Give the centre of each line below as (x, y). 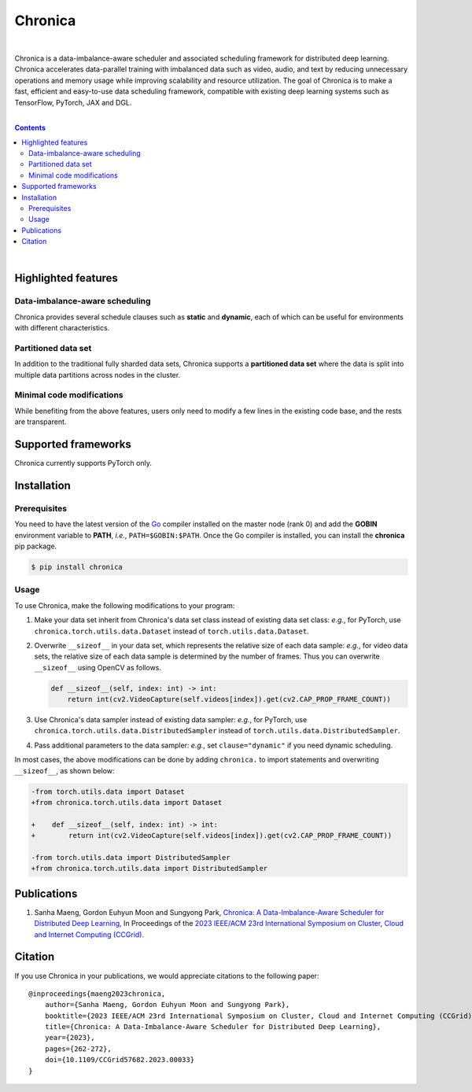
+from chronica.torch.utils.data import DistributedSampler (149, 869)
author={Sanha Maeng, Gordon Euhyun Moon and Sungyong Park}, (167, 1005)
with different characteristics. (62, 328)
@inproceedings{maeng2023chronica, (97, 994)
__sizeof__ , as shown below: (65, 770)
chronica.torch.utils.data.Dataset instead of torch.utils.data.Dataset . (172, 631)
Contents (30, 128)
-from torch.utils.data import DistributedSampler (131, 857)
